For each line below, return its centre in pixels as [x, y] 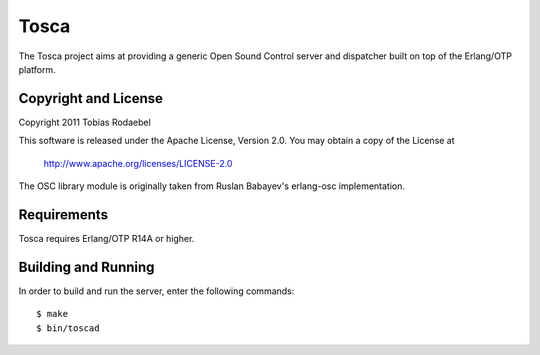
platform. [37, 69]
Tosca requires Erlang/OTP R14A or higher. [106, 238]
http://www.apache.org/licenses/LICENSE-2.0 [138, 163]
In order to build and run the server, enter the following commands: [156, 291]
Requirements [63, 214]
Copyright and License [91, 98]
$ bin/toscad [68, 328]
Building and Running [86, 266]
